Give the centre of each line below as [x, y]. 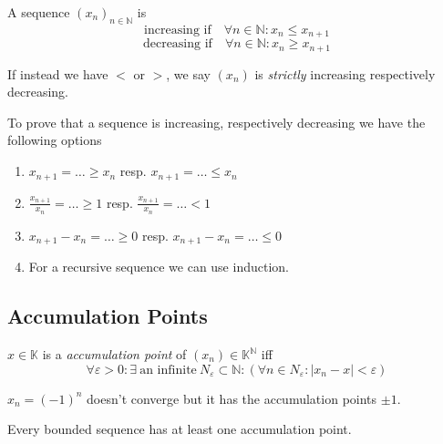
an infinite [168, 370]
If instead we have [58, 73]
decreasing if [177, 44]
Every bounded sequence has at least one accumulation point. [180, 429]
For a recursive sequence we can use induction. [159, 267]
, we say [188, 73]
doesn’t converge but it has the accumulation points [232, 398]
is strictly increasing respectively [345, 73]
